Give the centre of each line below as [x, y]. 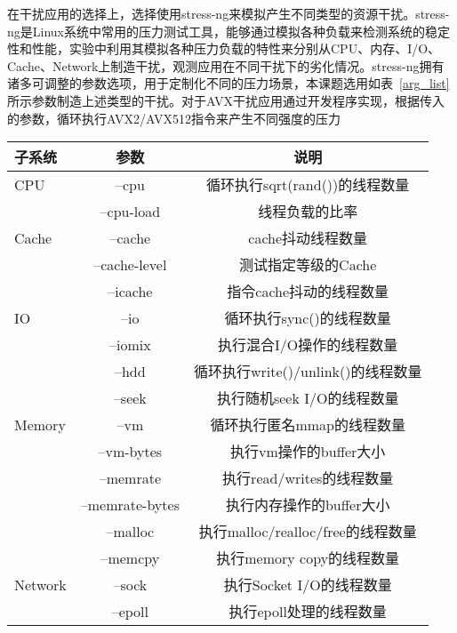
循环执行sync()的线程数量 [308, 318]
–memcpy [130, 557]
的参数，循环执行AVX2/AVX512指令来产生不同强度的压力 [174, 118]
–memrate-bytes [130, 504]
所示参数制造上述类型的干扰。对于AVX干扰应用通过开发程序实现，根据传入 [226, 100]
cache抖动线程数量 [308, 238]
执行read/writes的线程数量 [308, 478]
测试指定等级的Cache [308, 265]
